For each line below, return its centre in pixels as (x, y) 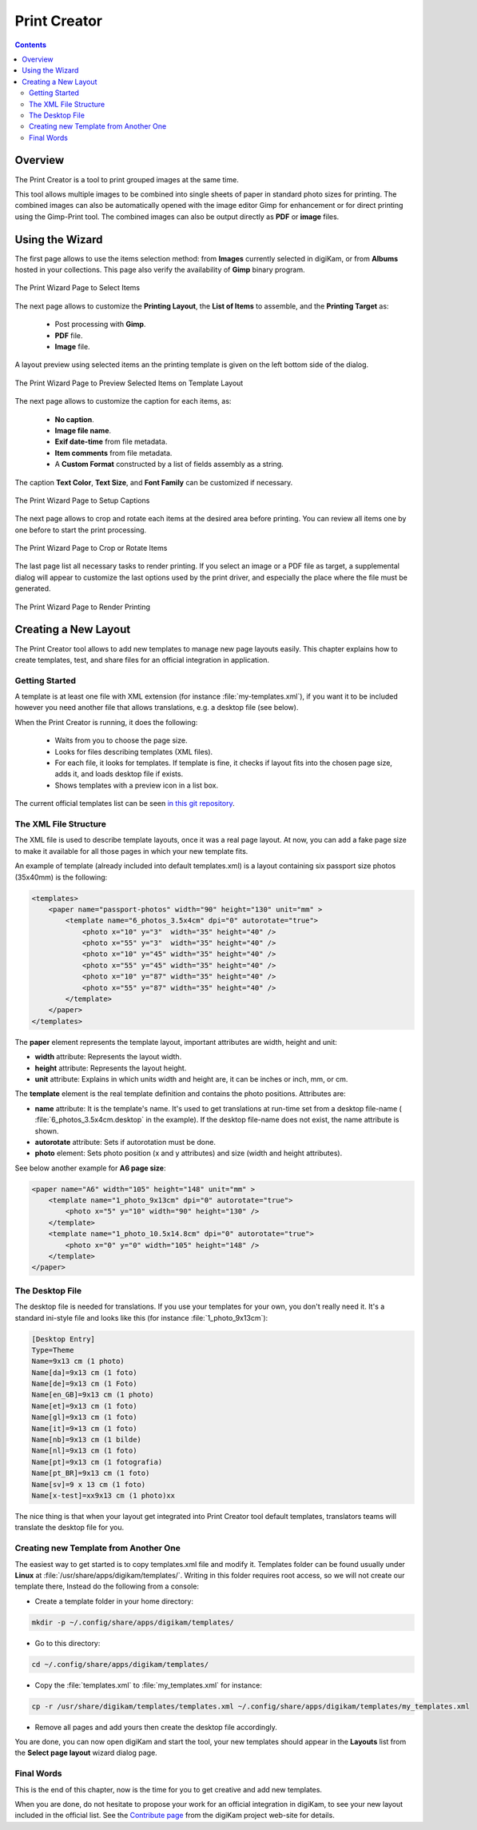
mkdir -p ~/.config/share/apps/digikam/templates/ (133, 1622)
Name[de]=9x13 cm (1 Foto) (84, 1384)
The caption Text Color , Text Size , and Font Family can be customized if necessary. (154, 482)
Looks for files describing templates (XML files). (134, 752)
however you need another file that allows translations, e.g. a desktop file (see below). (157, 708)
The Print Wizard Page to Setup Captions (82, 500)
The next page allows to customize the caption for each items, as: (123, 401)
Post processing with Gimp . (100, 325)
